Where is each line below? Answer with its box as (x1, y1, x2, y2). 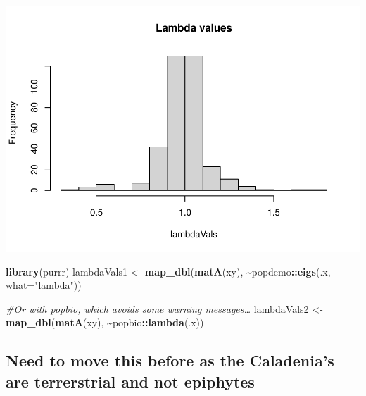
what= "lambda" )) (6, 278, 82, 292)
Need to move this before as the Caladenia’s (6, 349, 334, 371)
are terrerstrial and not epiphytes (6, 370, 255, 392)
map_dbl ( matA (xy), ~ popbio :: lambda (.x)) (6, 315, 204, 330)
